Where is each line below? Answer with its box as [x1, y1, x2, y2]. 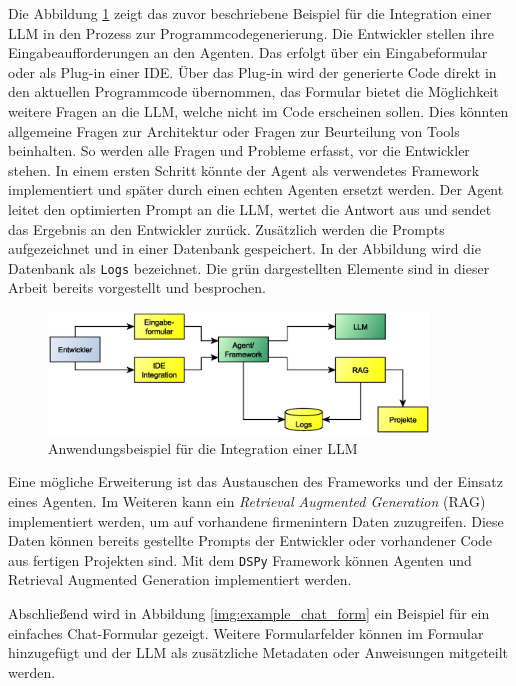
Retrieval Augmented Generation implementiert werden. [8, 569, 352, 590]
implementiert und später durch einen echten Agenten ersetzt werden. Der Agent [8, 179, 504, 200]
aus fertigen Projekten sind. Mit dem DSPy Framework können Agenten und [8, 549, 472, 570]
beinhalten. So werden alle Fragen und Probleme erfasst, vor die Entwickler [8, 140, 470, 161]
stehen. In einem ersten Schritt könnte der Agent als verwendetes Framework [8, 159, 480, 180]
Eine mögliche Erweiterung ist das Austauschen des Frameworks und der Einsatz [8, 471, 503, 492]
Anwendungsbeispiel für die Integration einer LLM [48, 437, 358, 458]
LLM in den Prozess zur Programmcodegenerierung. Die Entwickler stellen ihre [8, 22, 494, 43]
